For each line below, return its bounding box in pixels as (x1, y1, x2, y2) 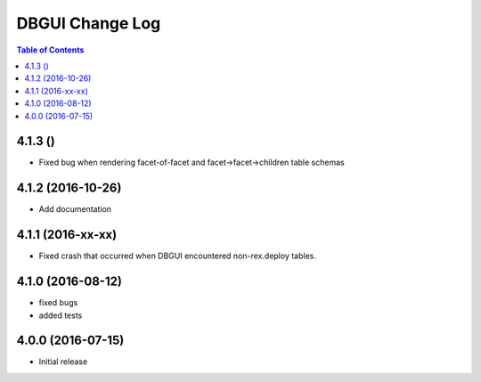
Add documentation (38, 204, 111, 215)
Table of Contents (16, 45, 85, 55)
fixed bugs (38, 297, 78, 308)
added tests (38, 310, 83, 321)
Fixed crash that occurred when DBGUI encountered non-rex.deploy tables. (38, 250, 316, 262)
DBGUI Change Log (16, 13, 161, 33)
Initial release (38, 356, 88, 367)
